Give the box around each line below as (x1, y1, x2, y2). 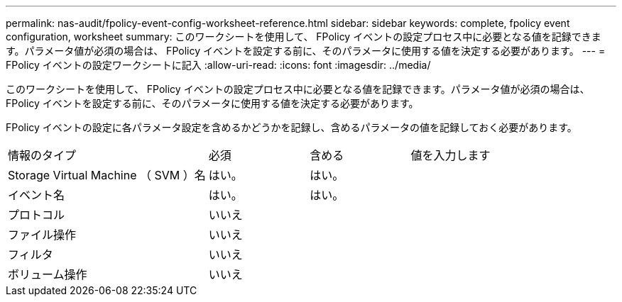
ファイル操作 (8, 228, 77, 242)
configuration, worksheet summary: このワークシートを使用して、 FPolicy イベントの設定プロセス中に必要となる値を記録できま (6, 30, 601, 43)
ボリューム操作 (8, 267, 87, 281)
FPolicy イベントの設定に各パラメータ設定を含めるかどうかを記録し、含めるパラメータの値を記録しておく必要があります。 (6, 121, 577, 133)
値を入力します (410, 148, 491, 162)
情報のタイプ (8, 148, 77, 162)
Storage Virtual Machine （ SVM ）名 (8, 168, 206, 182)
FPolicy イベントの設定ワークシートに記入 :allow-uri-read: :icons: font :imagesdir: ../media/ (6, 59, 431, 71)
